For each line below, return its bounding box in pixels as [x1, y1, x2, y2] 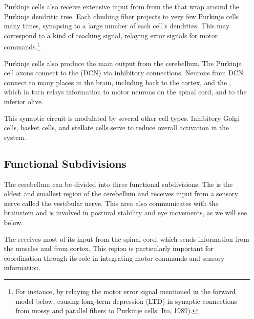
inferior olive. [4, 96, 43, 106]
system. [4, 132, 26, 142]
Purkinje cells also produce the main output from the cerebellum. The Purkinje [4, 58, 242, 68]
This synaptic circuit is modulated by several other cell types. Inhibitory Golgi [4, 113, 239, 123]
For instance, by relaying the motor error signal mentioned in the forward [15, 286, 236, 296]
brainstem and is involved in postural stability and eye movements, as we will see [4, 207, 247, 218]
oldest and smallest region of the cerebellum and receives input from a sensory [4, 188, 238, 199]
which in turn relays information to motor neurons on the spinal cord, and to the [4, 87, 247, 97]
